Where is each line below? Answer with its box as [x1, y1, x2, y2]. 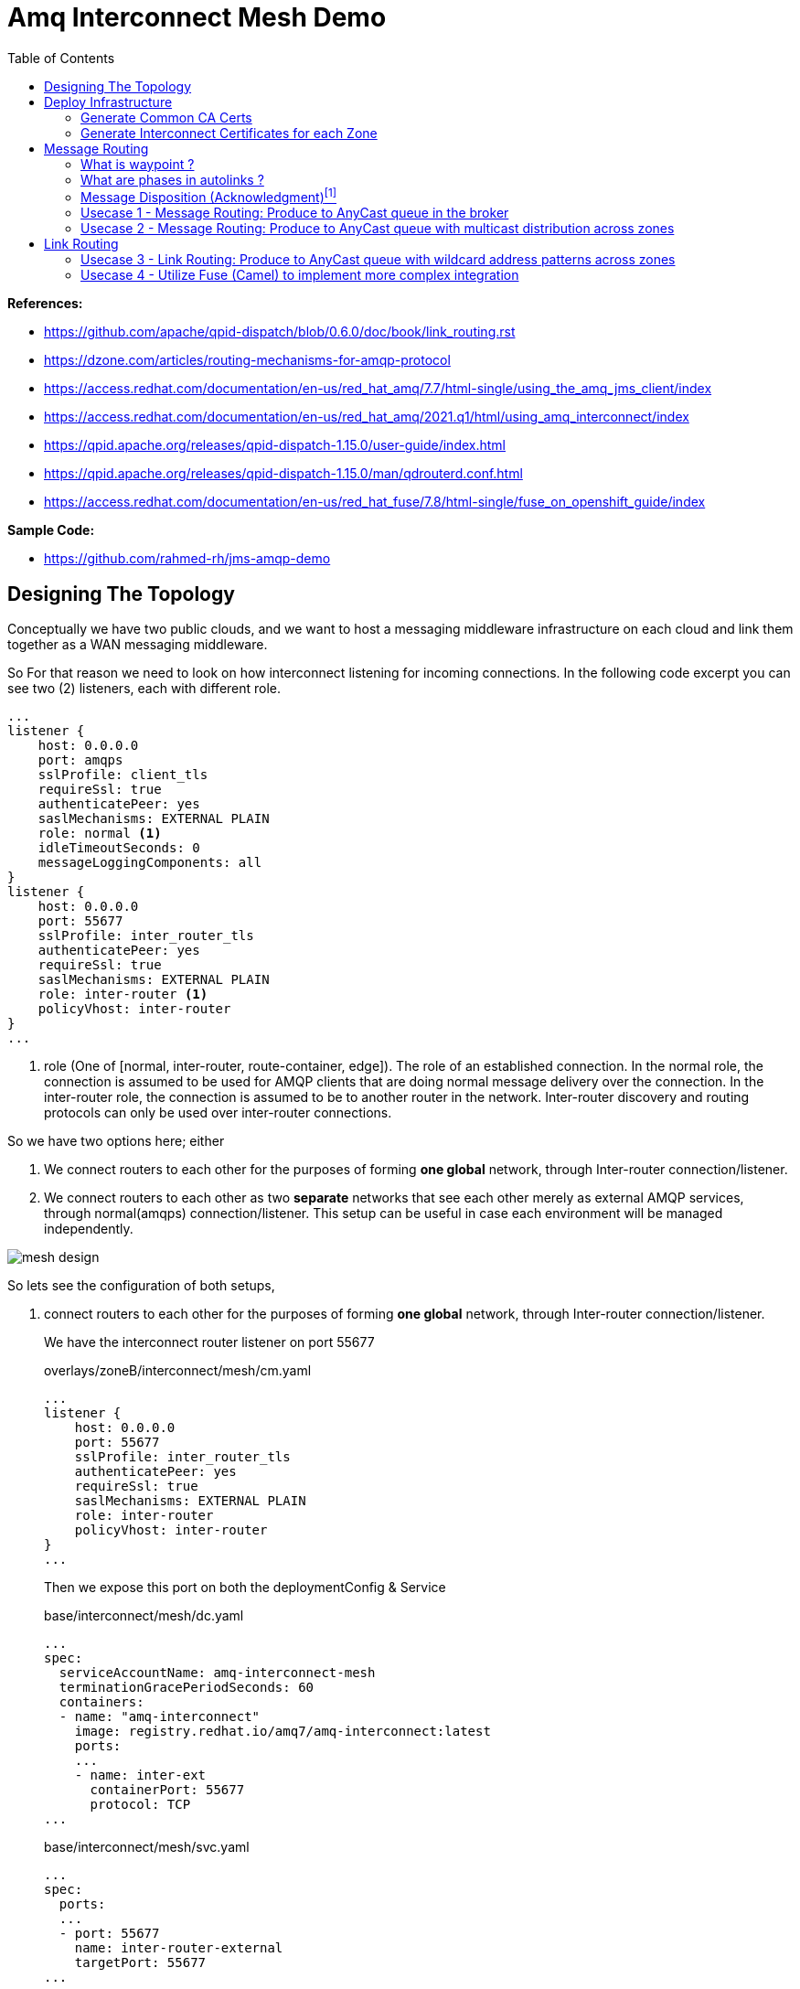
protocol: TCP [90, 1797, 191, 1813]
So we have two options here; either [7, 1133, 225, 1150]
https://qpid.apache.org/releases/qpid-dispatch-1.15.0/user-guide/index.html [44, 437, 506, 454]
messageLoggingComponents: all [37, 855, 262, 871]
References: [7, 295, 83, 312]
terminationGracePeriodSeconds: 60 [59, 1680, 315, 1695]
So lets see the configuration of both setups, [7, 1278, 275, 1294]
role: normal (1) [37, 826, 162, 841]
